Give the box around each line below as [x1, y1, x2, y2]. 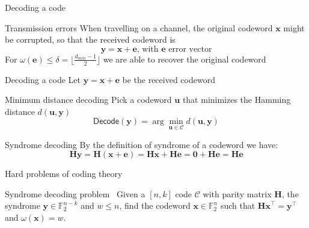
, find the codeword [119, 199, 191, 212]
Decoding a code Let [5, 73, 81, 85]
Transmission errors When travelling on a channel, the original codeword [5, 21, 273, 34]
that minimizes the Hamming [182, 93, 291, 106]
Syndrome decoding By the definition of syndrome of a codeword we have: [5, 138, 278, 150]
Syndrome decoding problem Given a [5, 187, 145, 200]
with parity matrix [203, 187, 272, 200]
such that [220, 199, 255, 212]
